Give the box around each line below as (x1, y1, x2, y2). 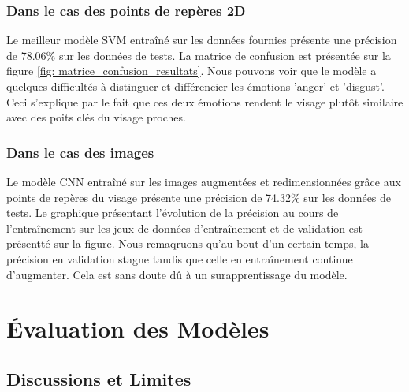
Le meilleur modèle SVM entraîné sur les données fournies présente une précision (6, 32, 397, 48)
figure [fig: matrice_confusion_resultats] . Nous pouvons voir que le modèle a (6, 62, 377, 79)
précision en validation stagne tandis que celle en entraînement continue (6, 250, 353, 267)
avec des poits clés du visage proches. (6, 109, 186, 125)
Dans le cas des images (6, 142, 154, 162)
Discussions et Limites (6, 366, 191, 390)
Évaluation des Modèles (6, 312, 270, 345)
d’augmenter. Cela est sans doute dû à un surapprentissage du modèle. (6, 266, 348, 282)
